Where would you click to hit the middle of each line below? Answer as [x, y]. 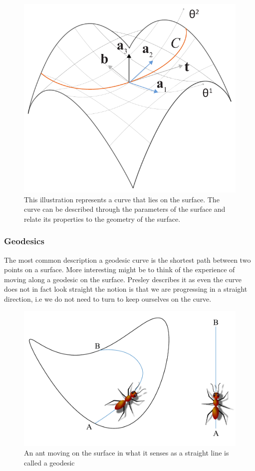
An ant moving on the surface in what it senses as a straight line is [127, 453]
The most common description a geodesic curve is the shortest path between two [127, 259]
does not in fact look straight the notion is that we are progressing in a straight [126, 289]
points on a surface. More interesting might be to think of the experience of [120, 269]
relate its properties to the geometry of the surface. [102, 219]
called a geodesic [49, 463]
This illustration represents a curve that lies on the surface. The [122, 199]
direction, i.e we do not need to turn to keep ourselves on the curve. [108, 299]
